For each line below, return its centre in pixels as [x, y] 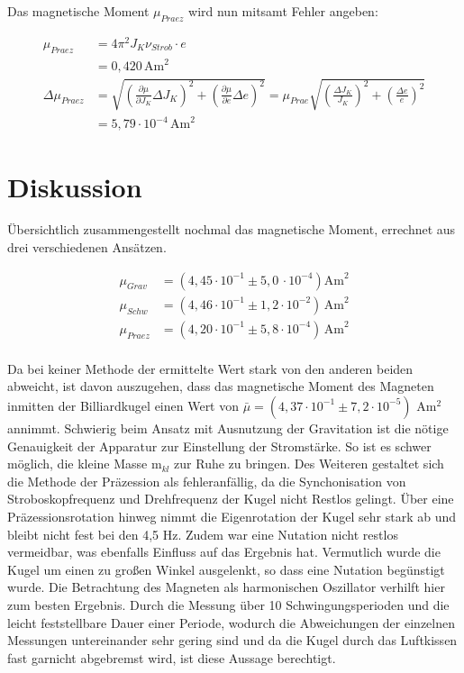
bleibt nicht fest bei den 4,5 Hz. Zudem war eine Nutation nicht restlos [203, 534]
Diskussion [75, 186]
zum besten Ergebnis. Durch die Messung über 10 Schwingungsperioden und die [228, 604]
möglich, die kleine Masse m [85, 464]
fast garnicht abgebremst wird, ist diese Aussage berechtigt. [172, 657]
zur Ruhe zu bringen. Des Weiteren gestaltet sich [309, 464]
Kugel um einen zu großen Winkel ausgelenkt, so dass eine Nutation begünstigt [226, 569]
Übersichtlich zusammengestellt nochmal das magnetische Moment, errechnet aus [232, 229]
